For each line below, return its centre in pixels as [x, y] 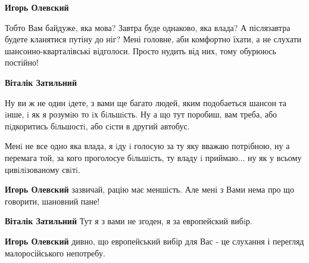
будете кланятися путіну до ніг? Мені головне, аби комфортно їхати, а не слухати [153, 39]
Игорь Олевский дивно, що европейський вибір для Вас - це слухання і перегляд [154, 241]
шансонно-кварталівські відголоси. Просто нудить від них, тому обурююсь [141, 50]
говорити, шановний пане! [52, 201]
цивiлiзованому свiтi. [43, 169]
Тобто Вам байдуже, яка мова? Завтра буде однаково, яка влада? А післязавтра [148, 27]
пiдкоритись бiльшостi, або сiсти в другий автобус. [97, 126]
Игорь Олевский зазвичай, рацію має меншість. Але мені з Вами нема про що [149, 189]
